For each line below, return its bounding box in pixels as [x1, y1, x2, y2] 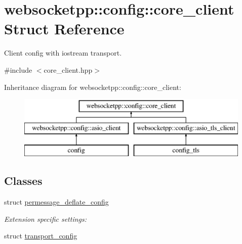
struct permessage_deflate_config [4, 197, 109, 207]
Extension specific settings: [4, 213, 87, 224]
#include [4, 64, 32, 75]
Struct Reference [4, 18, 125, 39]
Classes [4, 173, 43, 188]
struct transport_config [4, 230, 77, 241]
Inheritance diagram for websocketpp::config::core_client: [4, 81, 181, 92]
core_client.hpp [44, 64, 93, 75]
